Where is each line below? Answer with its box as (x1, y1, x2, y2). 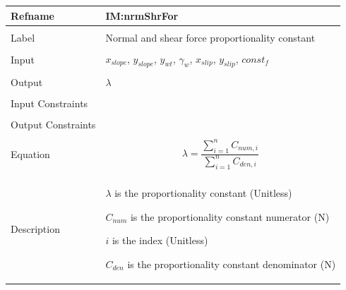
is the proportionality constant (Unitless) (114, 186, 292, 200)
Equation (11, 146, 50, 161)
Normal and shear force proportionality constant (105, 30, 316, 44)
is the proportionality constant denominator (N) (127, 257, 336, 272)
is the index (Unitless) (112, 233, 208, 248)
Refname (11, 8, 54, 23)
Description (11, 221, 60, 236)
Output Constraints (11, 117, 96, 132)
